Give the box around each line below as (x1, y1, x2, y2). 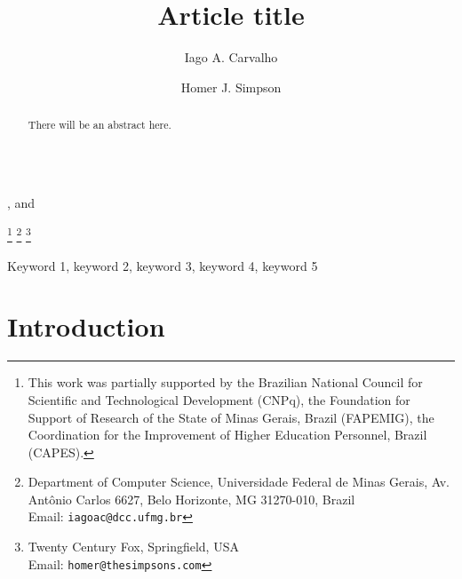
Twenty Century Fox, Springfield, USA (28, 537, 239, 556)
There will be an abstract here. (28, 117, 171, 132)
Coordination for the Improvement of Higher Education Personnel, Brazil (28, 425, 427, 444)
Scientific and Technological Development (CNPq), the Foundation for (28, 390, 410, 408)
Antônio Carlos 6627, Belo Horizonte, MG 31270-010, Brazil (28, 489, 355, 508)
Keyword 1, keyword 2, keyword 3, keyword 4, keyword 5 (7, 256, 318, 274)
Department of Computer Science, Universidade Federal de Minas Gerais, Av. (28, 472, 450, 491)
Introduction (7, 308, 165, 345)
